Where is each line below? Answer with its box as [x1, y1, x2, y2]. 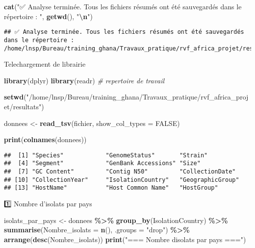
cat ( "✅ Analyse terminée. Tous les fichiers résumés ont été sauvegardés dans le [4, 1, 242, 11]
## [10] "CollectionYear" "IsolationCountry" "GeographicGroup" [4, 176, 239, 183]
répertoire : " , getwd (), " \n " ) [4, 11, 93, 21]
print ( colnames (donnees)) [4, 134, 87, 145]
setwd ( [4, 92, 26, 102]
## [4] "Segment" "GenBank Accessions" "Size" [4, 160, 201, 167]
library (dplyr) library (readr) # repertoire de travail [4, 75, 165, 85]
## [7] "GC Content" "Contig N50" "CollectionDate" [4, 168, 236, 175]
